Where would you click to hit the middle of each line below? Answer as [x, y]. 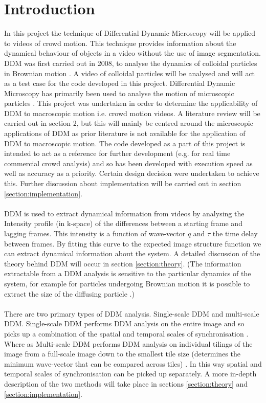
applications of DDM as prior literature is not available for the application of [125, 133]
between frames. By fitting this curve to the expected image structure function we [133, 243]
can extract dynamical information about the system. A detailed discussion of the [132, 253]
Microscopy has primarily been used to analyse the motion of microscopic [119, 93]
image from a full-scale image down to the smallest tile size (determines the [122, 354]
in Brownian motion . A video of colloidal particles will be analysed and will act [130, 73]
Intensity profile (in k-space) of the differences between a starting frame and [123, 223]
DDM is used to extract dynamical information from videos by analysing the [124, 213]
